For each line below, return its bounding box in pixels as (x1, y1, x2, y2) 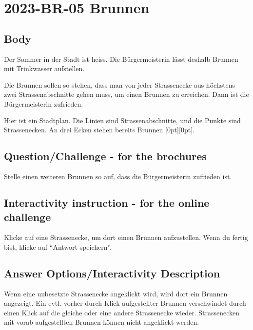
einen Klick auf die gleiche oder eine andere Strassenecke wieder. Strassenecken (4, 307, 240, 317)
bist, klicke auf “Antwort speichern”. (4, 241, 112, 252)
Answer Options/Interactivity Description (4, 265, 220, 280)
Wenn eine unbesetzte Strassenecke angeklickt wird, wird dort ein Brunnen (4, 288, 228, 298)
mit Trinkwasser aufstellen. (4, 63, 85, 73)
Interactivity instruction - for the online (4, 195, 210, 210)
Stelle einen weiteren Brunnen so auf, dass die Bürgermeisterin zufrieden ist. (4, 171, 232, 181)
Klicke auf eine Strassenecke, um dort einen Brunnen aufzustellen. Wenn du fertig (4, 232, 248, 242)
